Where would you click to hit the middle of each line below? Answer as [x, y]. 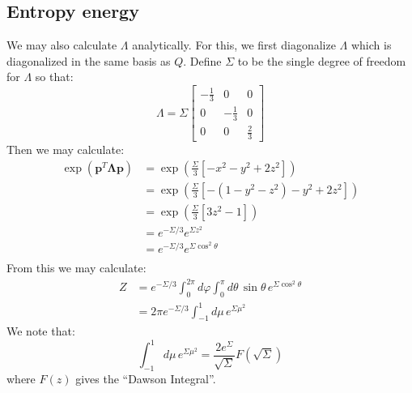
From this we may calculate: [76, 268]
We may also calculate [62, 45]
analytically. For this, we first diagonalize [234, 45]
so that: [54, 77]
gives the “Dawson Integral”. [146, 379]
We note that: [41, 331]
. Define [202, 60]
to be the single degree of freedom [322, 60]
